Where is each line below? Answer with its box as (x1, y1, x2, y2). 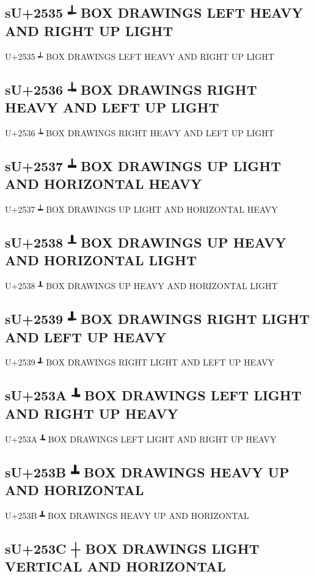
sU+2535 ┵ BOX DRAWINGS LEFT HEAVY (5, 3, 303, 22)
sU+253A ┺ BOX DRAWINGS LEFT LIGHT (5, 386, 302, 405)
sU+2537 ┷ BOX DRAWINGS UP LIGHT (5, 156, 282, 175)
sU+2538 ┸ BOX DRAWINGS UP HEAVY (5, 232, 287, 251)
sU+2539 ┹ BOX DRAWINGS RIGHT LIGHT (5, 309, 310, 328)
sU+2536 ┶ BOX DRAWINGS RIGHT (5, 79, 257, 98)
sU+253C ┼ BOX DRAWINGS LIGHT (5, 538, 260, 557)
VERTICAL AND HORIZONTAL (5, 557, 226, 576)
